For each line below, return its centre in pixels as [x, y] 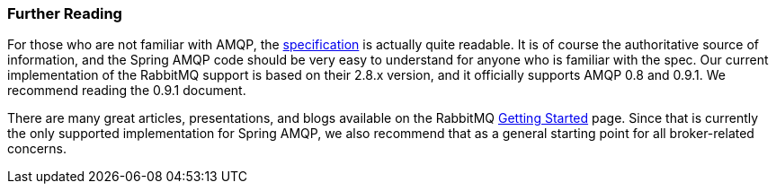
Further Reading [65, 13]
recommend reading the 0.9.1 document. [127, 91]
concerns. [37, 149]
